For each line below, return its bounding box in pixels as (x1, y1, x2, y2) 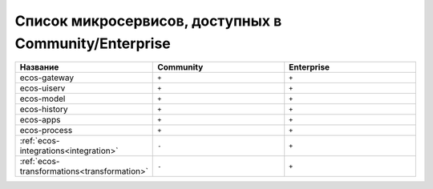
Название (19, 62, 59, 73)
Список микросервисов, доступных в (14, 12, 282, 30)
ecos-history (19, 104, 68, 115)
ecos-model (19, 93, 66, 104)
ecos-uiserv (19, 82, 66, 94)
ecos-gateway (19, 72, 75, 83)
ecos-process (19, 125, 73, 136)
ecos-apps (19, 115, 61, 126)
